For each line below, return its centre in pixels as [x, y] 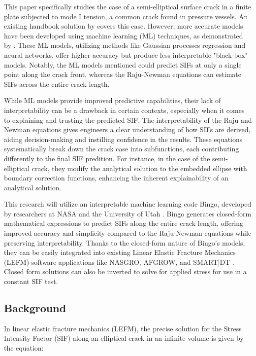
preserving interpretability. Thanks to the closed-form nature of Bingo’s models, [125, 242]
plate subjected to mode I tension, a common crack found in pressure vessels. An [126, 16]
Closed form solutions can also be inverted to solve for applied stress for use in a [125, 271]
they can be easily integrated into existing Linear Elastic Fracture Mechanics [120, 252]
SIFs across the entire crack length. [57, 84]
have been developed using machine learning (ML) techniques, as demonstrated [124, 35]
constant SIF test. [31, 281]
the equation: [24, 348]
